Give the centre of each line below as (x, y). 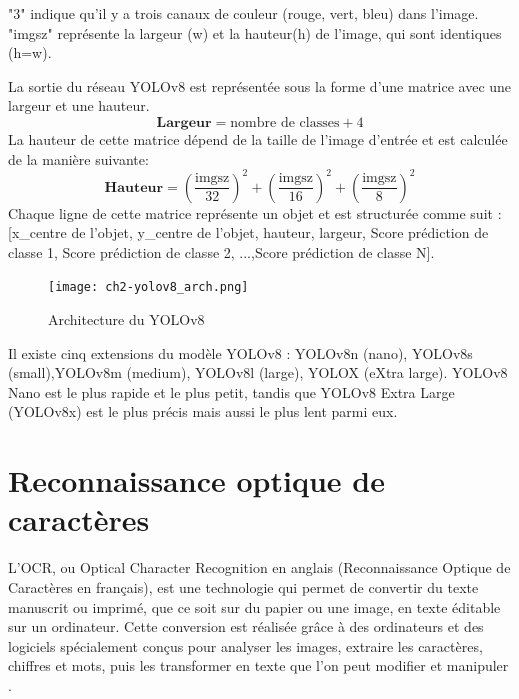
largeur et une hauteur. (79, 105)
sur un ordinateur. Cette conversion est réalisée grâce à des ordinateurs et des (246, 626)
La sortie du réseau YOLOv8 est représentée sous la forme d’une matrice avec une (260, 85)
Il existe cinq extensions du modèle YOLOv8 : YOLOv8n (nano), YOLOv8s (240, 352)
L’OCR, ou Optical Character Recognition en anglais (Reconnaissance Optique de (259, 567)
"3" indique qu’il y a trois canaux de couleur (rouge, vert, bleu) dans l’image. (243, 13)
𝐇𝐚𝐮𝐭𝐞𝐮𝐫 (134, 187)
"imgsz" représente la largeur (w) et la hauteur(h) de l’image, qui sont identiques (255, 32)
